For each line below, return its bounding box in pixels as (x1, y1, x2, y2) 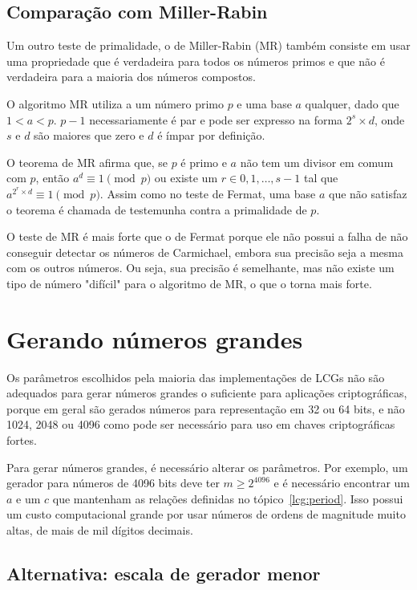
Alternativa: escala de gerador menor (6, 560, 321, 585)
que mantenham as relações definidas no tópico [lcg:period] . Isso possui (52, 490, 403, 507)
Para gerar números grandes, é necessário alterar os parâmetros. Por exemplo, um (6, 458, 408, 475)
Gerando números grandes (6, 322, 303, 355)
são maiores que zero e (34, 127, 144, 144)
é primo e (180, 153, 227, 170)
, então (35, 169, 70, 186)
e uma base (237, 95, 292, 112)
